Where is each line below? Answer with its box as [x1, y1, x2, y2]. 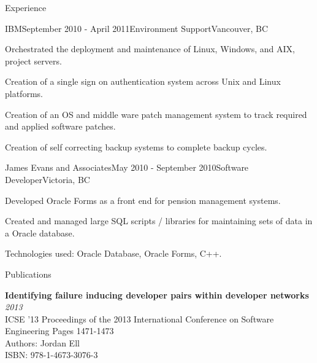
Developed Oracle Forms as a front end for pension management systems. [5, 193, 281, 206]
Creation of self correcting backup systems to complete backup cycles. [5, 140, 267, 153]
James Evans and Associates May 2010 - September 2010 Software [5, 161, 249, 174]
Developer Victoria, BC [5, 173, 90, 185]
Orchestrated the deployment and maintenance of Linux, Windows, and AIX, [5, 42, 295, 55]
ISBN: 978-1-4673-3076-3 [5, 348, 98, 361]
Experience [5, 1, 47, 14]
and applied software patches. [5, 120, 116, 133]
